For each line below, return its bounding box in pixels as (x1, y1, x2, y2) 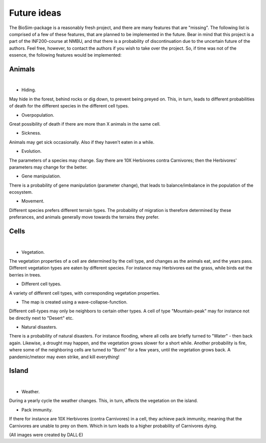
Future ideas (9, 7, 62, 18)
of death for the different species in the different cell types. (9, 103, 129, 109)
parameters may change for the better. (9, 164, 88, 170)
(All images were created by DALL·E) (9, 432, 83, 438)
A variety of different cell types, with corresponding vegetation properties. (9, 290, 160, 296)
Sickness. (21, 130, 41, 136)
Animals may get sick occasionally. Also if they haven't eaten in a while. (9, 139, 155, 145)
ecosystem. (9, 189, 33, 195)
